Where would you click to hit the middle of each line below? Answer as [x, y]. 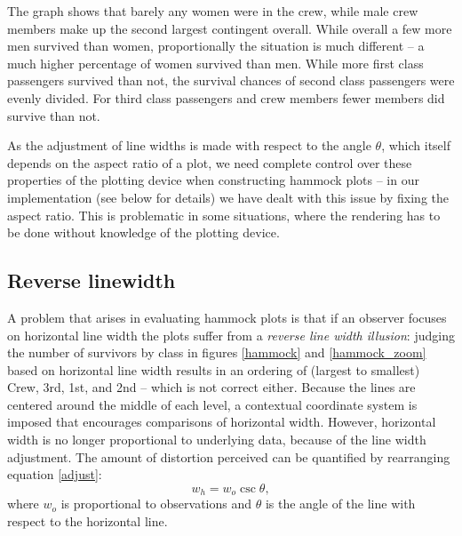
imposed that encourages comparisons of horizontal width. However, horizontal [222, 422]
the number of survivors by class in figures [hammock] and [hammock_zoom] [217, 352]
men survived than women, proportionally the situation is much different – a [216, 46]
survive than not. [54, 115]
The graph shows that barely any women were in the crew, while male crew [213, 11]
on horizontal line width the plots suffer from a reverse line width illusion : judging [231, 335]
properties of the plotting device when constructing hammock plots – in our [213, 180]
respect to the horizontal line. [88, 520]
